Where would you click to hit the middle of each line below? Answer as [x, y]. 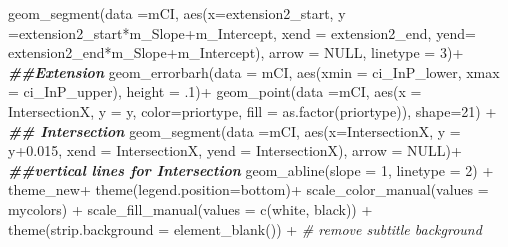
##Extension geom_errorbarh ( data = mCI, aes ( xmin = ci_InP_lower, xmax [254, 71]
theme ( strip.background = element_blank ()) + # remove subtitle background [245, 228]
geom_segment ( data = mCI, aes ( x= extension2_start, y [177, 13]
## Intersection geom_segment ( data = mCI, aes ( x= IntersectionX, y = [234, 130]
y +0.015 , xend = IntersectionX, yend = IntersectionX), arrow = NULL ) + [235, 150]
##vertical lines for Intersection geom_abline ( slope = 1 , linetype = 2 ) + [251, 169]
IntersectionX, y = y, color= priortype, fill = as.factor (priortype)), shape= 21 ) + [252, 110]
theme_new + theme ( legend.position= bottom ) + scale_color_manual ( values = [248, 189]
